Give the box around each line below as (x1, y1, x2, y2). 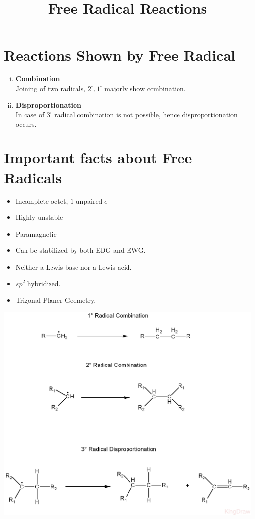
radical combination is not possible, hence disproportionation (54, 109, 238, 120)
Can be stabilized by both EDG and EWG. (15, 245, 146, 255)
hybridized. (27, 278, 61, 288)
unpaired (76, 195, 102, 206)
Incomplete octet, (15, 195, 68, 206)
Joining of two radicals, (15, 83, 86, 93)
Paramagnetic (15, 228, 57, 239)
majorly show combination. (104, 83, 186, 93)
